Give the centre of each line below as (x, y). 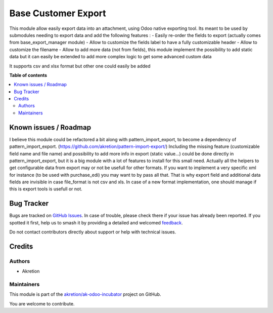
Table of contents (28, 75)
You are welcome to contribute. (42, 303)
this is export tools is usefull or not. (46, 189)
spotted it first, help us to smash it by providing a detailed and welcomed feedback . (96, 222)
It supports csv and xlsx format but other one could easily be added (80, 66)
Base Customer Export (58, 13)
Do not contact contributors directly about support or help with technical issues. (93, 232)
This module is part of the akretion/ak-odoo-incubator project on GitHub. (85, 294)
